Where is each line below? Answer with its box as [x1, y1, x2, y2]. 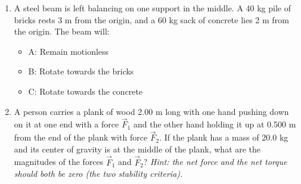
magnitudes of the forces [14, 155, 104, 168]
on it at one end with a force [14, 118, 119, 130]
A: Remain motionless [28, 45, 109, 57]
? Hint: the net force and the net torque [143, 155, 287, 168]
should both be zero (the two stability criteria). [14, 167, 183, 180]
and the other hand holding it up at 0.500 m [134, 118, 296, 130]
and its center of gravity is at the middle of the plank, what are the [14, 142, 261, 155]
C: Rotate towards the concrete [28, 85, 143, 97]
